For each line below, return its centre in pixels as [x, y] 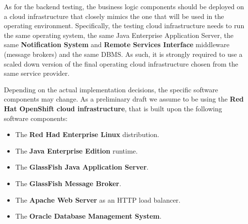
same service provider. [37, 73]
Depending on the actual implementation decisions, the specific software [111, 89]
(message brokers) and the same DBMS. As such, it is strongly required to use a [123, 54]
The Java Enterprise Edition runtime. [76, 150]
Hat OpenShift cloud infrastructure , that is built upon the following [113, 108]
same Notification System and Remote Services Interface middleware [117, 44]
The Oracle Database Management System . [88, 216]
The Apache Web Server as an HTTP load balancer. [98, 199]
